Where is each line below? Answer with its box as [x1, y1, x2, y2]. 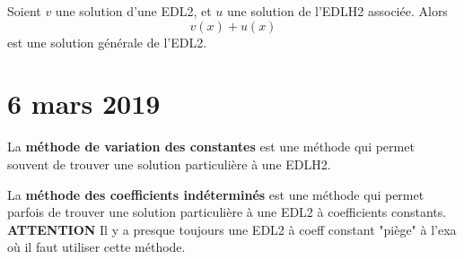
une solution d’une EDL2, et [55, 2, 212, 20]
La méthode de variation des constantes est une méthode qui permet [7, 137, 415, 156]
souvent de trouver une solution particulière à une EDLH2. [7, 154, 331, 173]
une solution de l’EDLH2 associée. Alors [226, 2, 448, 20]
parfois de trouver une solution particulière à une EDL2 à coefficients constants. [7, 203, 447, 221]
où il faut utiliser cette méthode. [7, 237, 186, 256]
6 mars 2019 [7, 85, 161, 122]
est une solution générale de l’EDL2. [7, 32, 207, 51]
